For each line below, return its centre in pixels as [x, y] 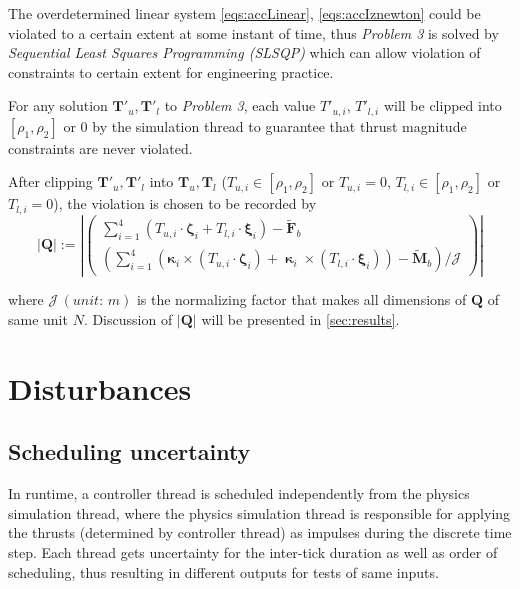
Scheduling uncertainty [129, 451]
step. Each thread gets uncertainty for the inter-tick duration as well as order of [253, 551]
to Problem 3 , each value [240, 105]
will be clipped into [442, 105]
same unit [38, 318]
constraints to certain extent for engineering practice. [171, 71]
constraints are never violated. [100, 147]
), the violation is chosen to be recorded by [185, 203]
